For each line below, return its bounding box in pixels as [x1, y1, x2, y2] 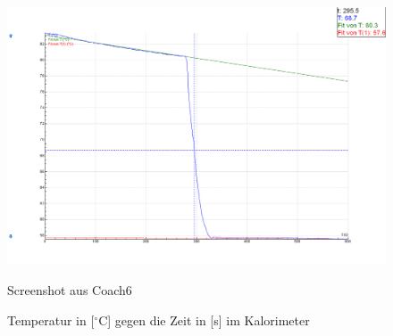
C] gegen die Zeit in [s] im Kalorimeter [98, 310, 310, 329]
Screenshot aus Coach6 [7, 281, 132, 299]
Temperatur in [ [7, 310, 95, 329]
